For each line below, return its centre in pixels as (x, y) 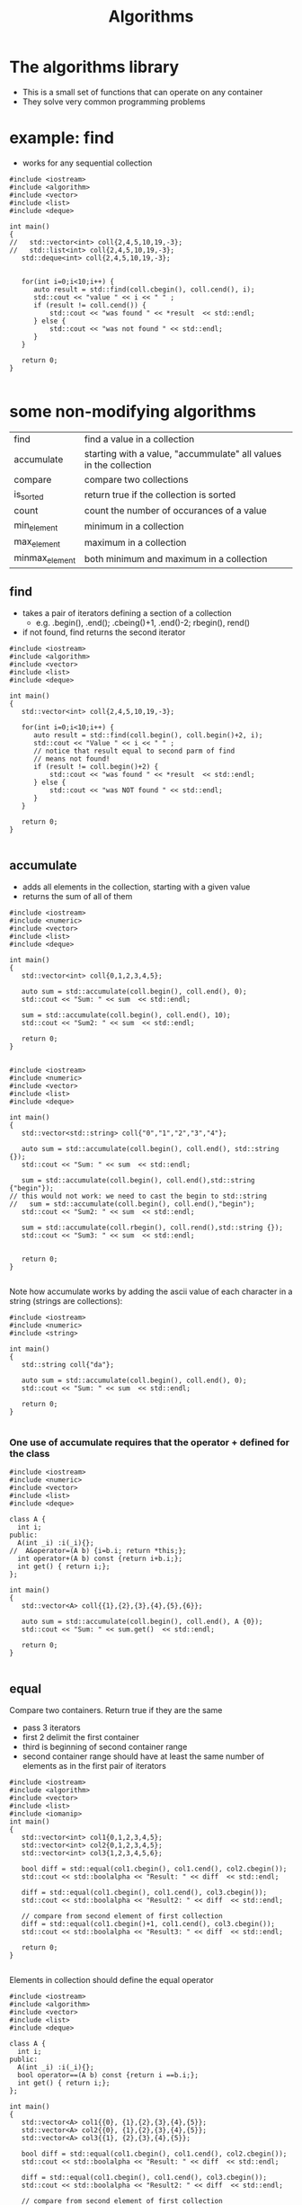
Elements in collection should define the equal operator (111, 1980)
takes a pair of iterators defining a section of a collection (127, 613)
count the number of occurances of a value (175, 510)
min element (36, 526)
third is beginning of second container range (105, 1747)
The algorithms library (94, 67)
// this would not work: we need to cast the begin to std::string (138, 1196)
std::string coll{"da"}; (68, 1365)
